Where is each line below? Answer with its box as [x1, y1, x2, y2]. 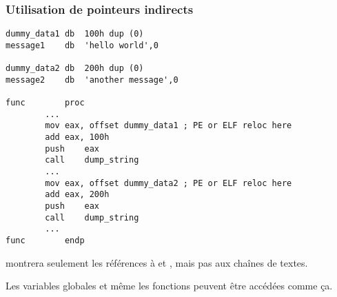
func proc [6, 98, 85, 108]
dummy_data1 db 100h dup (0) [6, 29, 144, 39]
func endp [6, 236, 85, 246]
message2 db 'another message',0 [6, 74, 178, 85]
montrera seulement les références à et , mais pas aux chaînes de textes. [6, 255, 308, 269]
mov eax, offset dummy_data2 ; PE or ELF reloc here [45, 178, 292, 188]
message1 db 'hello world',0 [6, 40, 159, 50]
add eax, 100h [45, 132, 110, 143]
